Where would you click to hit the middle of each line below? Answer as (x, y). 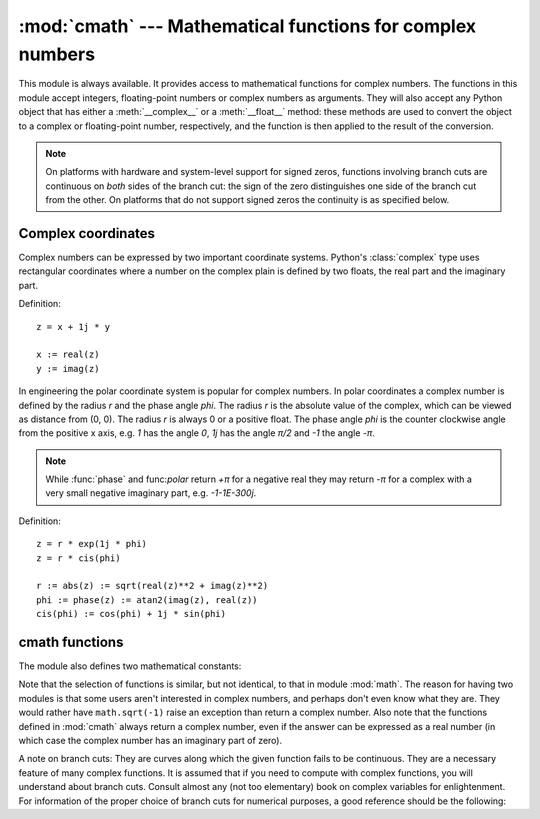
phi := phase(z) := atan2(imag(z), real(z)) (147, 599)
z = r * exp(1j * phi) (92, 544)
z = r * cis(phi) (78, 558)
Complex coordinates (86, 233)
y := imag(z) (68, 368)
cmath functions (71, 642)
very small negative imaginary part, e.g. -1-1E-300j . (151, 493)
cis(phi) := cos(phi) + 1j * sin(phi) (131, 614)
